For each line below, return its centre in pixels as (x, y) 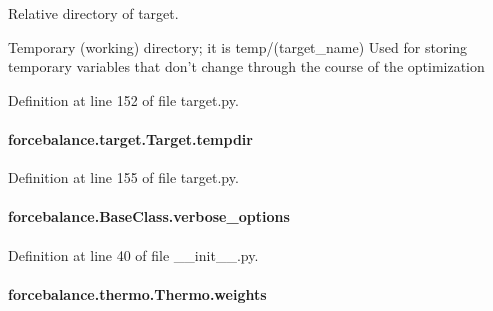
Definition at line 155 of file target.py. (123, 177)
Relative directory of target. (93, 13)
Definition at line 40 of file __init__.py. (133, 254)
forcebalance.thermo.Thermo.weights (137, 293)
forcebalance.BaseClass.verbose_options (149, 216)
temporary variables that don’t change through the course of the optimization (246, 66)
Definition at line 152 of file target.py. (123, 99)
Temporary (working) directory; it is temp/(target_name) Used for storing (238, 46)
